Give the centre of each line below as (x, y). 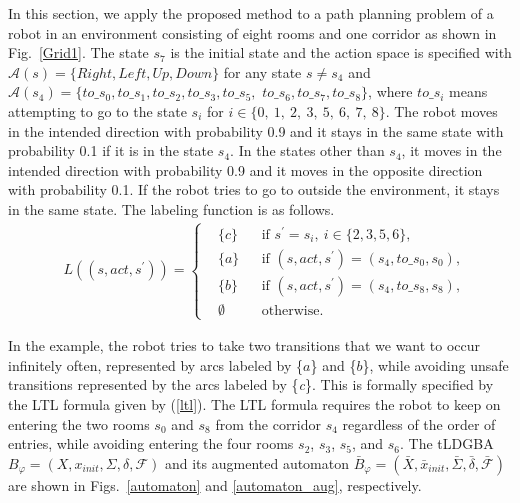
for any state (262, 71)
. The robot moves (441, 110)
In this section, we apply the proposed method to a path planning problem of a (251, 13)
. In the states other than (307, 150)
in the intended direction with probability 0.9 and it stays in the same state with (256, 130)
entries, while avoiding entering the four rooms (151, 443)
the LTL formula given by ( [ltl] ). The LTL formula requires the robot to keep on (254, 404)
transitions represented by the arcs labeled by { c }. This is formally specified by (251, 384)
